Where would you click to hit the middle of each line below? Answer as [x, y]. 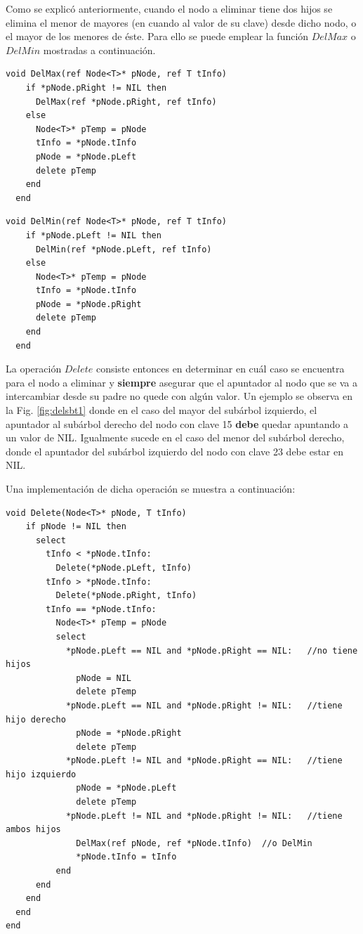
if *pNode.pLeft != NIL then [93, 235]
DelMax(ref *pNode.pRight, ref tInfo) [126, 102]
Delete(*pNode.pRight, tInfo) [126, 596]
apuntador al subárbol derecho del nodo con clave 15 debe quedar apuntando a [177, 423]
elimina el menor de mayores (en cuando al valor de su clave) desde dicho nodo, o [181, 22]
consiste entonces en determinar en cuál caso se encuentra [220, 369]
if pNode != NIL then [76, 527]
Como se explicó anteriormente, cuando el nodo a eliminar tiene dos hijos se [169, 8]
